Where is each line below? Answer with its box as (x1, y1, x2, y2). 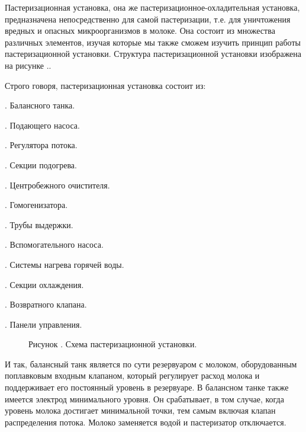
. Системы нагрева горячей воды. (5, 258, 124, 270)
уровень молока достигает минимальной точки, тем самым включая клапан (5, 404, 276, 417)
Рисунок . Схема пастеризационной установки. (28, 338, 197, 350)
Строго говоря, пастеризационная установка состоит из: (5, 79, 206, 91)
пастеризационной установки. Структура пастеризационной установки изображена (5, 47, 302, 60)
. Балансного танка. (5, 99, 75, 111)
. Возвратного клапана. (5, 298, 87, 311)
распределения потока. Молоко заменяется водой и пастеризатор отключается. (5, 415, 286, 428)
